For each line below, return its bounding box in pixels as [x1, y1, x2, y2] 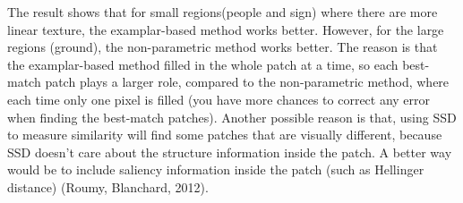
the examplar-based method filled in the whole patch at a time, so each [7, 55, 399, 73]
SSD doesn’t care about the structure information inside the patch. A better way [7, 142, 452, 161]
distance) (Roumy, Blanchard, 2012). [7, 177, 209, 196]
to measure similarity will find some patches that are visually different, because [7, 125, 442, 144]
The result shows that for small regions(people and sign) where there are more [7, 3, 438, 21]
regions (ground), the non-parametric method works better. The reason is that [7, 38, 438, 56]
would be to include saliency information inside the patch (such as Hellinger [7, 160, 424, 179]
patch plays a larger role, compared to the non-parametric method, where [45, 72, 450, 91]
